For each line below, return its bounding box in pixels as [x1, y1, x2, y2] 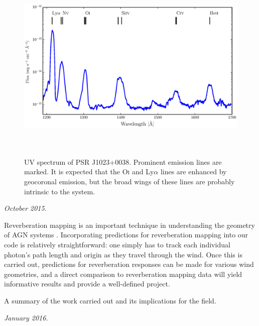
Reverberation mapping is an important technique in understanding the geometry [4, 219, 255, 230]
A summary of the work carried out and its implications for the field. [4, 295, 216, 305]
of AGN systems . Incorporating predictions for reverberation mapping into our [4, 229, 248, 240]
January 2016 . [4, 312, 48, 322]
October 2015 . [4, 203, 47, 213]
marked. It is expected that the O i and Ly [24, 166, 154, 177]
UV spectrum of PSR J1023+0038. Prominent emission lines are [24, 156, 222, 167]
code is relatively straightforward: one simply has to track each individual [4, 239, 230, 249]
